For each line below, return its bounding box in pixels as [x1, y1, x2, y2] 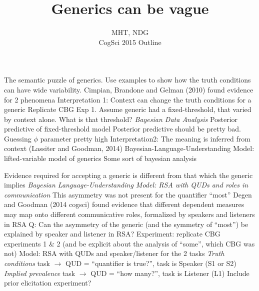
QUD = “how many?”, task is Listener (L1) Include [90, 267, 249, 278]
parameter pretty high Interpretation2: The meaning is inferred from [40, 133, 250, 143]
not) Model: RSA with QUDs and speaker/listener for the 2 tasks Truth [4, 248, 224, 258]
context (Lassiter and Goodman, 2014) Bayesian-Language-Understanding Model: [4, 143, 254, 153]
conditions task [4, 258, 50, 268]
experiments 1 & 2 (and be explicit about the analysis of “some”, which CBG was [4, 238, 255, 248]
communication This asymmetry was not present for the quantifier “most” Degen [4, 189, 252, 199]
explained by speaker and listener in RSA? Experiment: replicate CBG [4, 228, 220, 239]
